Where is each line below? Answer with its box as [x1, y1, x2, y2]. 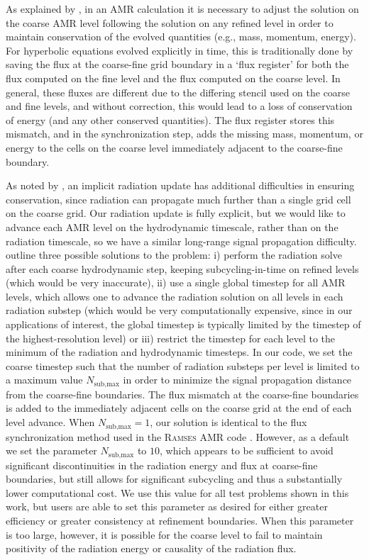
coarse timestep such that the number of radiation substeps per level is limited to [6, 358, 360, 373]
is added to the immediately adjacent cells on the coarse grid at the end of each [6, 401, 352, 415]
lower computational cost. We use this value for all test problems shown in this [6, 485, 349, 500]
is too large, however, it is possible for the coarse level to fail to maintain [6, 527, 323, 542]
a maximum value [6, 372, 83, 387]
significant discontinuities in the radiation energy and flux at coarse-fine [6, 457, 318, 472]
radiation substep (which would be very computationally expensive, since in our [6, 303, 353, 318]
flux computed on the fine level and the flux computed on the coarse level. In [6, 70, 341, 85]
